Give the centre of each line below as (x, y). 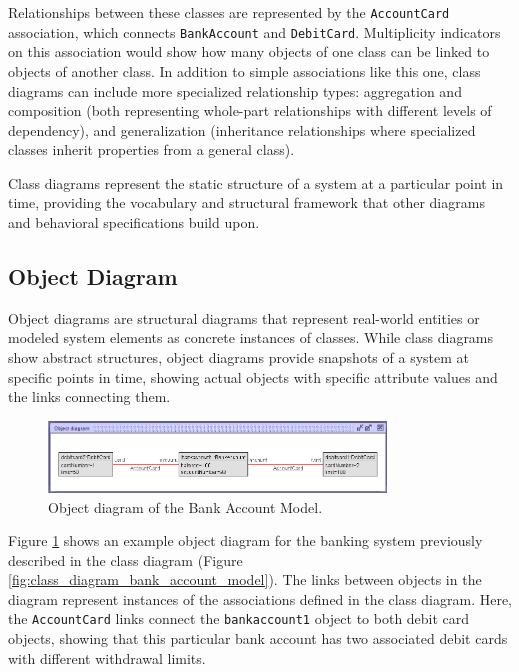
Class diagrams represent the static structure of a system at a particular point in (256, 182)
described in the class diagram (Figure (125, 559)
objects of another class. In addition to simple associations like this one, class (244, 70)
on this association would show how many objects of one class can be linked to (249, 51)
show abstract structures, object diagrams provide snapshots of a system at (238, 357)
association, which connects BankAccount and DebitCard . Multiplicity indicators (254, 31)
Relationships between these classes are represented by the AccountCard (229, 12)
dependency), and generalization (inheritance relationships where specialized (242, 129)
